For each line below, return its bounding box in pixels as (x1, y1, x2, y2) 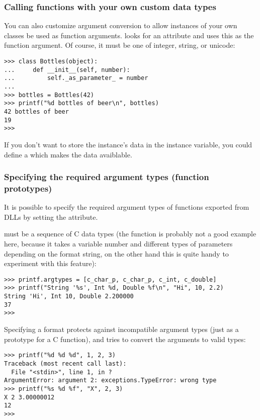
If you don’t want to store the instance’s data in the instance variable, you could (4, 139, 252, 149)
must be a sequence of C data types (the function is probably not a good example (4, 228, 256, 239)
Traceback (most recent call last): (4, 360, 127, 367)
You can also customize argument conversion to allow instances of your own (4, 20, 237, 31)
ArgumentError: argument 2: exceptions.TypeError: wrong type (4, 377, 217, 384)
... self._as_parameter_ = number (4, 74, 148, 82)
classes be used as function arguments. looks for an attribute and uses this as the (4, 30, 254, 40)
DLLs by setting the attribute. (4, 211, 98, 222)
